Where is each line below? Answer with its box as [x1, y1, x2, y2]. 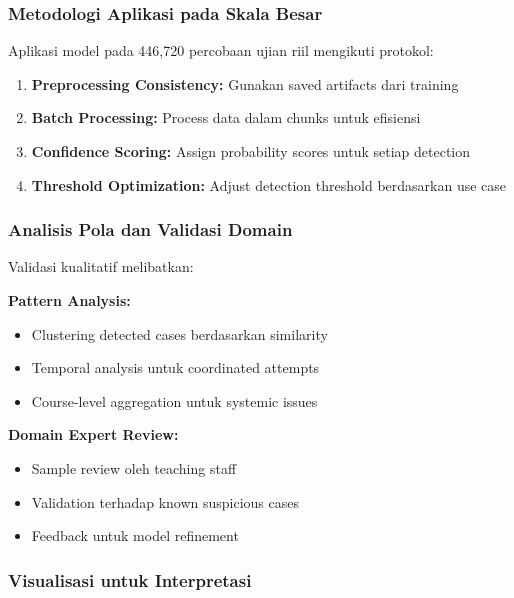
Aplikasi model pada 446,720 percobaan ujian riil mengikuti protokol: [8, 40, 434, 61]
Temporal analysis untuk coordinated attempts [31, 357, 320, 378]
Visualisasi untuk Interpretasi [8, 567, 252, 592]
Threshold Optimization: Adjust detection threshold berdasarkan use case [31, 174, 507, 195]
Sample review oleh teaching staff [31, 457, 237, 478]
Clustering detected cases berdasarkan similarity [31, 323, 328, 344]
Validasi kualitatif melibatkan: [8, 256, 194, 277]
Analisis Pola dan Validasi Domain [8, 217, 293, 242]
